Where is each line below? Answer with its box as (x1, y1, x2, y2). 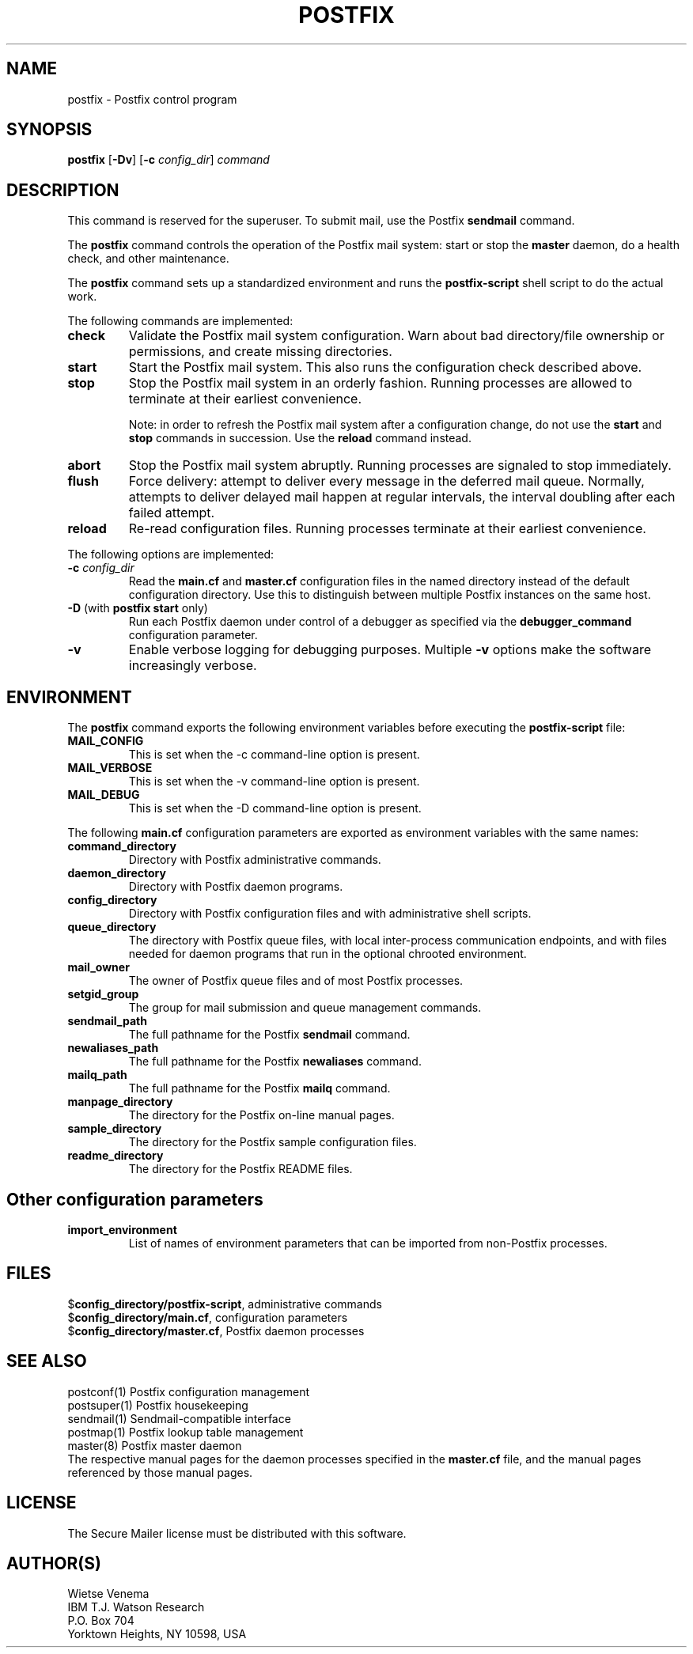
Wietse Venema (67, 1587, 150, 1601)
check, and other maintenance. (67, 252, 229, 266)
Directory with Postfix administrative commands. (128, 853, 381, 867)
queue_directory (67, 920, 157, 934)
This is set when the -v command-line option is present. (128, 774, 420, 789)
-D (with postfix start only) (67, 601, 208, 615)
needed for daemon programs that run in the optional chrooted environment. (128, 947, 527, 961)
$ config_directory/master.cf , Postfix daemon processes (67, 1323, 365, 1338)
